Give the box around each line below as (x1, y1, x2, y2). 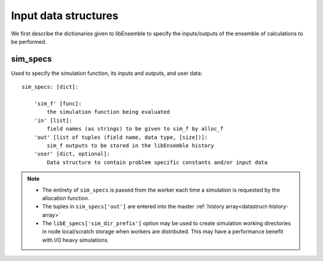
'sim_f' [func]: (33, 101, 82, 107)
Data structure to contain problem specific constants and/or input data (47, 159, 268, 166)
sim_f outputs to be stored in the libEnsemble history (47, 142, 215, 149)
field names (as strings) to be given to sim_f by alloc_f (47, 126, 224, 132)
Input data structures (11, 9, 119, 22)
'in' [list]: (33, 117, 72, 124)
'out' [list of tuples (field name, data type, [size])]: (33, 133, 208, 141)
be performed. (11, 38, 47, 45)
